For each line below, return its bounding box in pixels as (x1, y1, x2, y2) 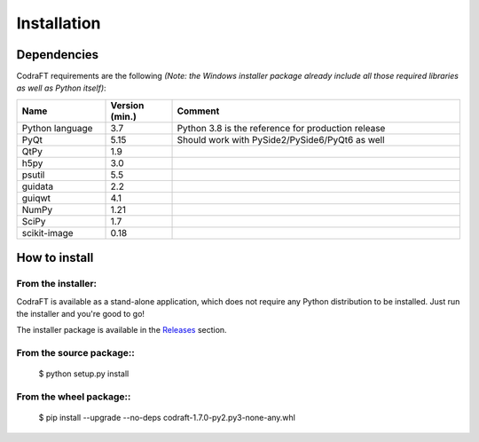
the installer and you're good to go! (16, 309, 145, 319)
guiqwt (21, 192, 51, 204)
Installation (16, 13, 101, 33)
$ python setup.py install (38, 368, 130, 379)
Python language (21, 122, 93, 134)
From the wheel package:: (16, 391, 131, 403)
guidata (21, 180, 53, 193)
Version (110, 99, 145, 111)
